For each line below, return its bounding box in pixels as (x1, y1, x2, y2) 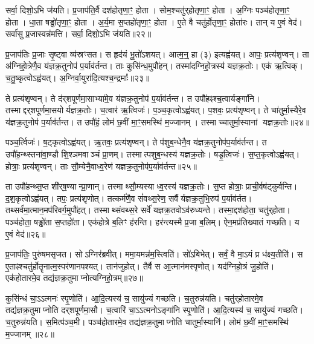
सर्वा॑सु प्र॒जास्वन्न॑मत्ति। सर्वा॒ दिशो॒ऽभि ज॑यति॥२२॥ (5, 27, 152, 40)
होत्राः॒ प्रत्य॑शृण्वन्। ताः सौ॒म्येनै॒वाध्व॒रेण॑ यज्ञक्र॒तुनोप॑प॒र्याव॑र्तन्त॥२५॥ (5, 159, 197, 172)
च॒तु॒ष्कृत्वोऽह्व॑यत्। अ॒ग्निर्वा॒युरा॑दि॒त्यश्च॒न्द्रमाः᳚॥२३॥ (5, 71, 150, 84)
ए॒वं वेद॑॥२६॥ (5, 227, 46, 240)
